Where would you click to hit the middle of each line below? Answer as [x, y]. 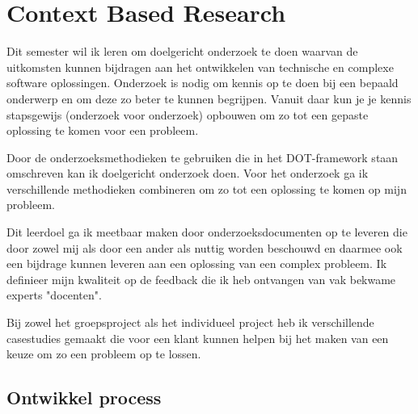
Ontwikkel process [84, 397]
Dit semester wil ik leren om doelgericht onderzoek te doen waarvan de [182, 51]
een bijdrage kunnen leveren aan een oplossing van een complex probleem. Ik [197, 263]
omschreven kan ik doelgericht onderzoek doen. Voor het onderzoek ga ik [188, 173]
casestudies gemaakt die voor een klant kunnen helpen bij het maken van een [198, 338]
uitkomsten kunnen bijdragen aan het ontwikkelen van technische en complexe [200, 67]
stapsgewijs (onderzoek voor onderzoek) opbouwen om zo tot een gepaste [188, 114]
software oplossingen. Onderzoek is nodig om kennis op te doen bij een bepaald [203, 83]
